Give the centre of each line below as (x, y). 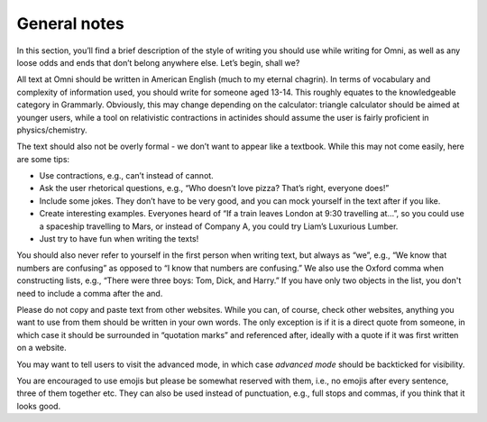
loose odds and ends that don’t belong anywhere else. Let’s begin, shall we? (158, 62)
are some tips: (43, 159)
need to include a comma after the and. (90, 293)
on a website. (41, 348)
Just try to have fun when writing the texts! (119, 239)
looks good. (39, 406)
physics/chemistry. (52, 130)
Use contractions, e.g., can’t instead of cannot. (126, 176)
